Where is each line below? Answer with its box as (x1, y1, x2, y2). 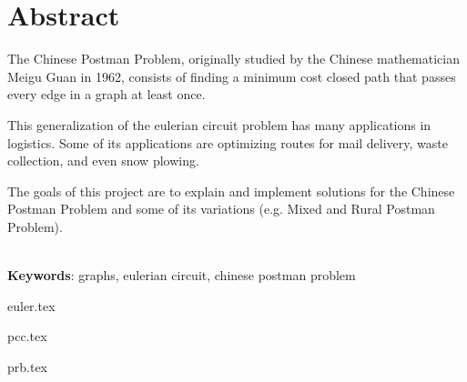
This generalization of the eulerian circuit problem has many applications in (7, 115, 431, 134)
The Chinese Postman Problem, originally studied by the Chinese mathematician (7, 49, 460, 68)
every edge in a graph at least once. (7, 85, 206, 104)
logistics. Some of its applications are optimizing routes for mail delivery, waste (7, 133, 448, 152)
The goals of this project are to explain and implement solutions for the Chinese (7, 181, 455, 200)
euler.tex (7, 296, 56, 315)
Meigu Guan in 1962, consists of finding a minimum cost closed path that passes (7, 66, 456, 85)
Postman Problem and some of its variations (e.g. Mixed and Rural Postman (7, 199, 435, 218)
